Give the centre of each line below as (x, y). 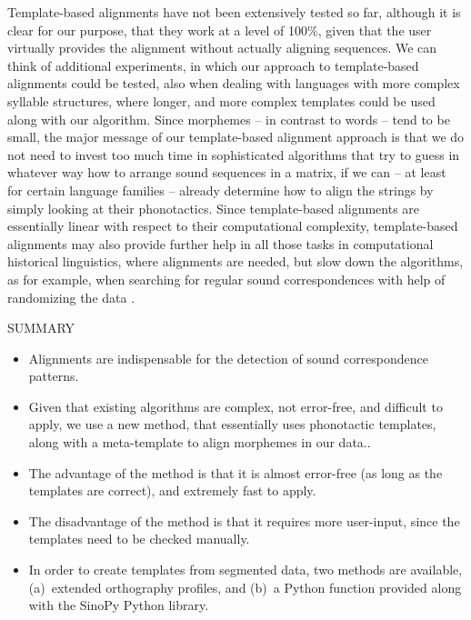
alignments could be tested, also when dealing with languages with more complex (234, 83)
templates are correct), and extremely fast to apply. (172, 490)
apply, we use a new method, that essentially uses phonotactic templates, (232, 424)
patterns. (54, 376)
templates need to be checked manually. (139, 539)
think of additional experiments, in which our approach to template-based (213, 65)
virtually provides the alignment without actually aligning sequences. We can (222, 48)
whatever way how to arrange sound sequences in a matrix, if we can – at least (227, 172)
